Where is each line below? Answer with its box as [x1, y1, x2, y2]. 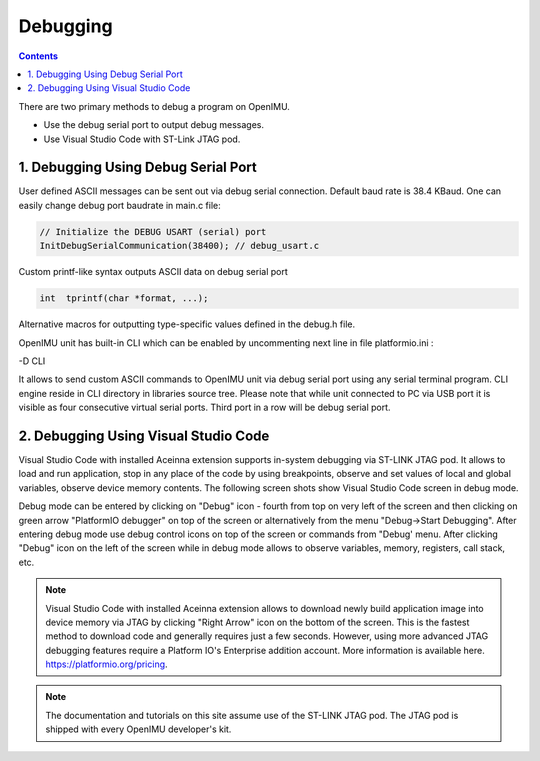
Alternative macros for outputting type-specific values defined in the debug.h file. [18, 318, 355, 330]
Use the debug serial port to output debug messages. [43, 119, 265, 131]
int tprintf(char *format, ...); [39, 293, 209, 304]
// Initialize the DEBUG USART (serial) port [39, 226, 267, 237]
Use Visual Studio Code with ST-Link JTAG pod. [43, 133, 241, 145]
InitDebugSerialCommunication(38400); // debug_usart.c [39, 240, 320, 252]
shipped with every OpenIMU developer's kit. [45, 723, 232, 735]
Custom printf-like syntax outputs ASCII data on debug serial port [18, 266, 289, 278]
